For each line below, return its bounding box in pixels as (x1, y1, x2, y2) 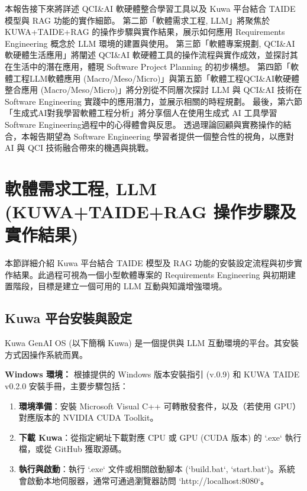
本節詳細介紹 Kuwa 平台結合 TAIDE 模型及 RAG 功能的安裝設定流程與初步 (5, 257, 295, 269)
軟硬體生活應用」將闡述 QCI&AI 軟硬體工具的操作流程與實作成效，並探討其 (5, 49, 298, 61)
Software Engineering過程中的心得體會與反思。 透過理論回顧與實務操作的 (5, 118, 283, 130)
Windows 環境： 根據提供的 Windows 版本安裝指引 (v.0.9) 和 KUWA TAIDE (5, 368, 300, 380)
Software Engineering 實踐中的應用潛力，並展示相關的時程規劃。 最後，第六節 (5, 95, 303, 107)
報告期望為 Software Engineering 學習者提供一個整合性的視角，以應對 (29, 130, 295, 142)
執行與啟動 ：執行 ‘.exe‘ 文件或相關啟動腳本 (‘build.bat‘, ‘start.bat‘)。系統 (18, 462, 295, 474)
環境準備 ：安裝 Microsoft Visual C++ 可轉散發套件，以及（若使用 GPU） (18, 399, 301, 412)
